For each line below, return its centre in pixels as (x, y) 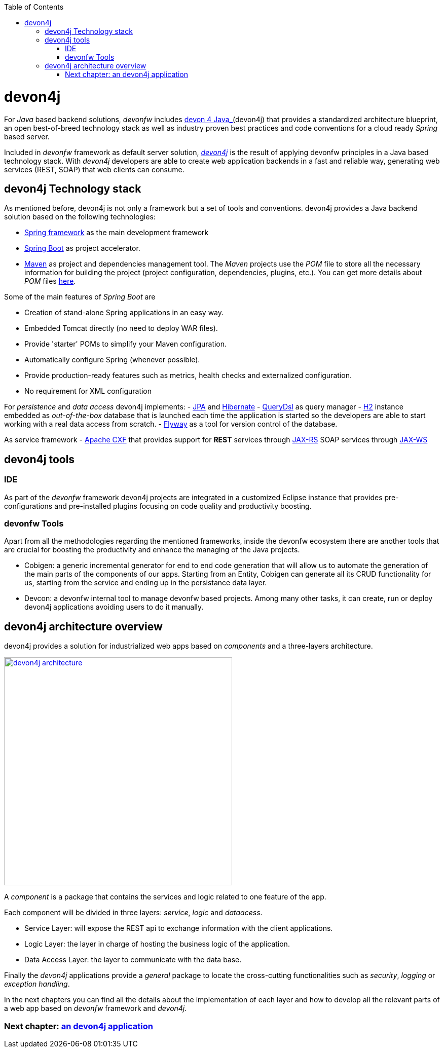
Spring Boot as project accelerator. (82, 248)
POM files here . (50, 281)
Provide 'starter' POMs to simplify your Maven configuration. (126, 344)
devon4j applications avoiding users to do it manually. (114, 607)
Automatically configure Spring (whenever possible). (112, 360)
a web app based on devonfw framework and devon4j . (96, 1008)
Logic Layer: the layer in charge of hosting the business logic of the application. (157, 944)
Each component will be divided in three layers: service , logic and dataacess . (133, 913)
